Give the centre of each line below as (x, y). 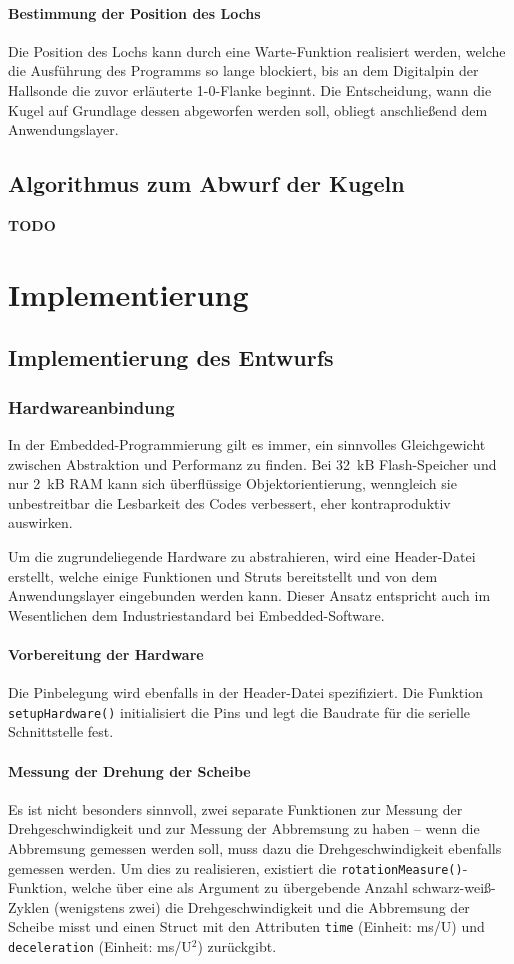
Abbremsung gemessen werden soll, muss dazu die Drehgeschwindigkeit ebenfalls (255, 847)
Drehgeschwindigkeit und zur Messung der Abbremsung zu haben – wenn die (244, 828)
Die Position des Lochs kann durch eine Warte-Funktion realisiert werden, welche (257, 50)
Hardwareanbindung (91, 406)
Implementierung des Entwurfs (171, 357)
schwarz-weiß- (454, 887)
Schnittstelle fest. (61, 731)
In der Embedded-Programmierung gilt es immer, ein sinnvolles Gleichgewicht (247, 443)
